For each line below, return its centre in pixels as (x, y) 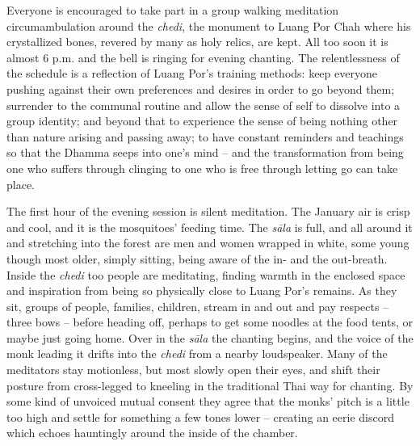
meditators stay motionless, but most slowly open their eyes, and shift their (193, 370)
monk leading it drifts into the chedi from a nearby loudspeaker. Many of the (197, 353)
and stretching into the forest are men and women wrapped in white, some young (208, 243)
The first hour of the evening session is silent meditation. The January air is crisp (208, 211)
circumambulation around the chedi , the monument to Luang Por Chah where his (209, 25)
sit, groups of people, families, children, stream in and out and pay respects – (198, 306)
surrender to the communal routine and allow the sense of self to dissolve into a (204, 105)
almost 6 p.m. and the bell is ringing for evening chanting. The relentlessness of (203, 57)
